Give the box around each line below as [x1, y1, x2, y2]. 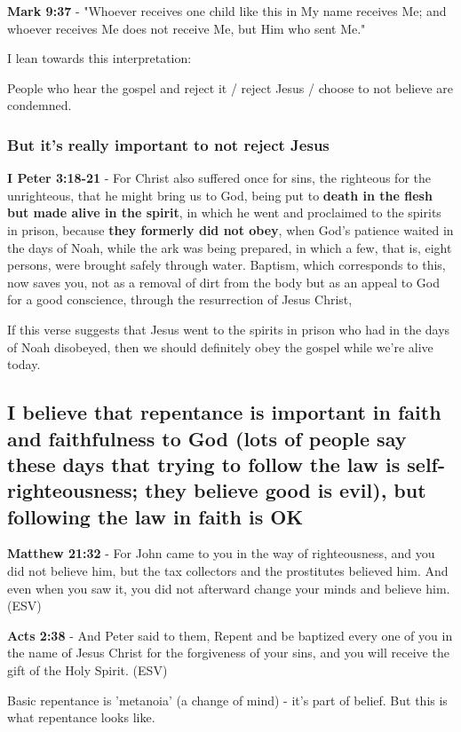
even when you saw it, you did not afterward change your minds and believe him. [7, 579, 450, 597]
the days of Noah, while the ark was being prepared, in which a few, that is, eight [7, 238, 452, 256]
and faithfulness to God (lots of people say [7, 424, 407, 452]
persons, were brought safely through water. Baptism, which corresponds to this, [7, 256, 446, 274]
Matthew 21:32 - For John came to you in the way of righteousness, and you [7, 544, 435, 563]
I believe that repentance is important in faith [7, 398, 441, 426]
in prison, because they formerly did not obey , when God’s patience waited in [7, 220, 454, 239]
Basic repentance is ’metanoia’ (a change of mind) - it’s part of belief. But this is [7, 690, 448, 709]
